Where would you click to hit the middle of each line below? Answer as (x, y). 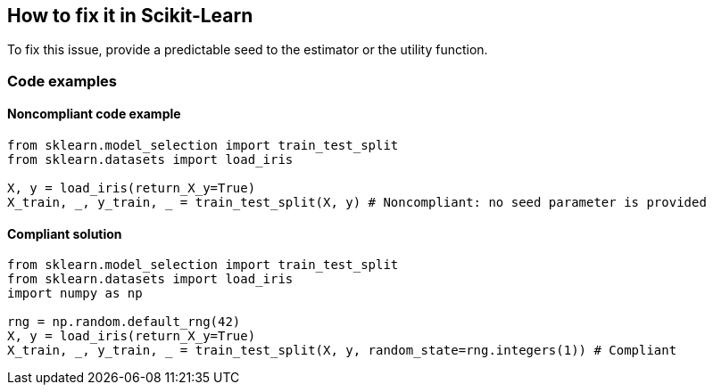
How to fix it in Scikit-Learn (130, 16)
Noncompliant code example (94, 114)
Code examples (62, 81)
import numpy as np (75, 294)
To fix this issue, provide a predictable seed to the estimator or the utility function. (248, 50)
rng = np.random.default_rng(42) (124, 322)
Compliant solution (65, 233)
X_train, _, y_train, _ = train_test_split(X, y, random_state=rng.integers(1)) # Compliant (342, 351)
